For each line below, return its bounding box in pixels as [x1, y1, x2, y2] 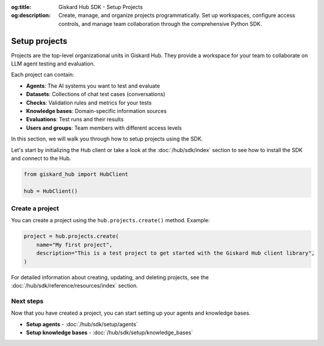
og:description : [11, 12, 51, 19]
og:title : [11, 4, 32, 10]
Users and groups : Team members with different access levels [26, 124, 182, 132]
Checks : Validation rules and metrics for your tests [26, 99, 152, 106]
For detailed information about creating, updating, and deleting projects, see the [11, 273, 209, 281]
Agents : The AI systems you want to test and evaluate [26, 82, 160, 90]
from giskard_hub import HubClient [23, 171, 128, 177]
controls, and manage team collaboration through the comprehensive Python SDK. [58, 20, 262, 27]
